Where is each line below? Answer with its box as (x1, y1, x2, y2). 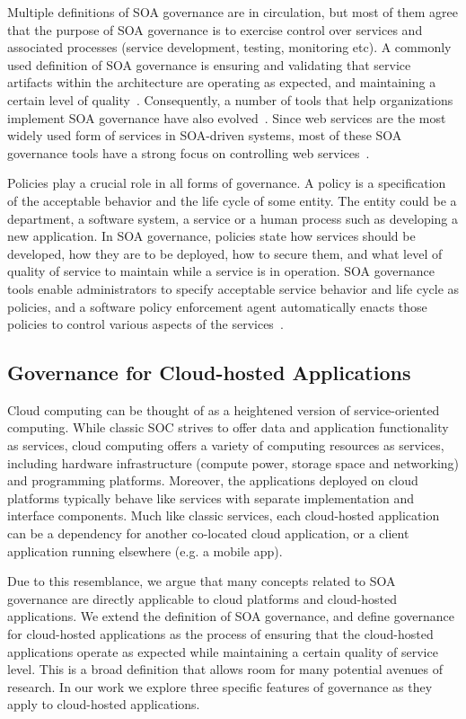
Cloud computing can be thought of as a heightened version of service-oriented (7, 400, 440, 419)
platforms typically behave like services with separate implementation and (7, 488, 415, 507)
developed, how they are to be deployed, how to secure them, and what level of (7, 244, 443, 262)
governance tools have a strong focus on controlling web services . (7, 143, 370, 162)
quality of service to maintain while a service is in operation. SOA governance (7, 262, 435, 280)
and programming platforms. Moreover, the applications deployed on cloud (7, 471, 418, 490)
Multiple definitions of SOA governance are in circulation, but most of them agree (7, 3, 458, 21)
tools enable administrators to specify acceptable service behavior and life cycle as (7, 279, 460, 297)
